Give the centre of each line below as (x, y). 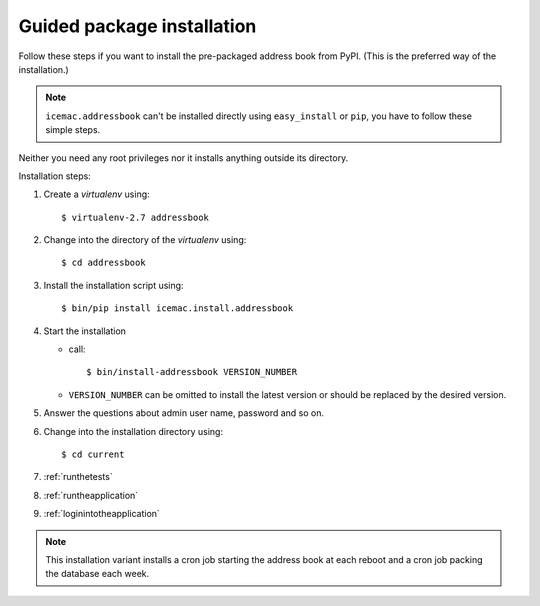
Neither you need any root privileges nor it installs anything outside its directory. (183, 157)
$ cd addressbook (103, 263)
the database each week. (97, 574)
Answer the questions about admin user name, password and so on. (184, 413)
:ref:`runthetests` (78, 477)
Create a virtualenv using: (96, 194)
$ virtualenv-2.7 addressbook (135, 217)
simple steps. (73, 130)
